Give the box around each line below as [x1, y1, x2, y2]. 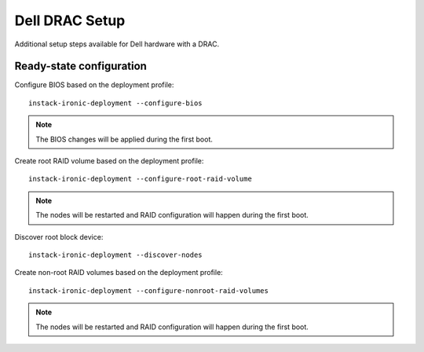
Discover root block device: [14, 232, 104, 241]
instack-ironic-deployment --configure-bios [28, 98, 203, 108]
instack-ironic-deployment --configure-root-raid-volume [28, 174, 253, 184]
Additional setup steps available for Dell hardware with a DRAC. [14, 39, 220, 49]
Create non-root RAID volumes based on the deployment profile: [14, 268, 223, 277]
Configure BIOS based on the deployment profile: [14, 80, 174, 90]
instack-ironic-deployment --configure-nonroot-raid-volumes [28, 286, 269, 295]
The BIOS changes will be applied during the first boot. [35, 134, 214, 144]
